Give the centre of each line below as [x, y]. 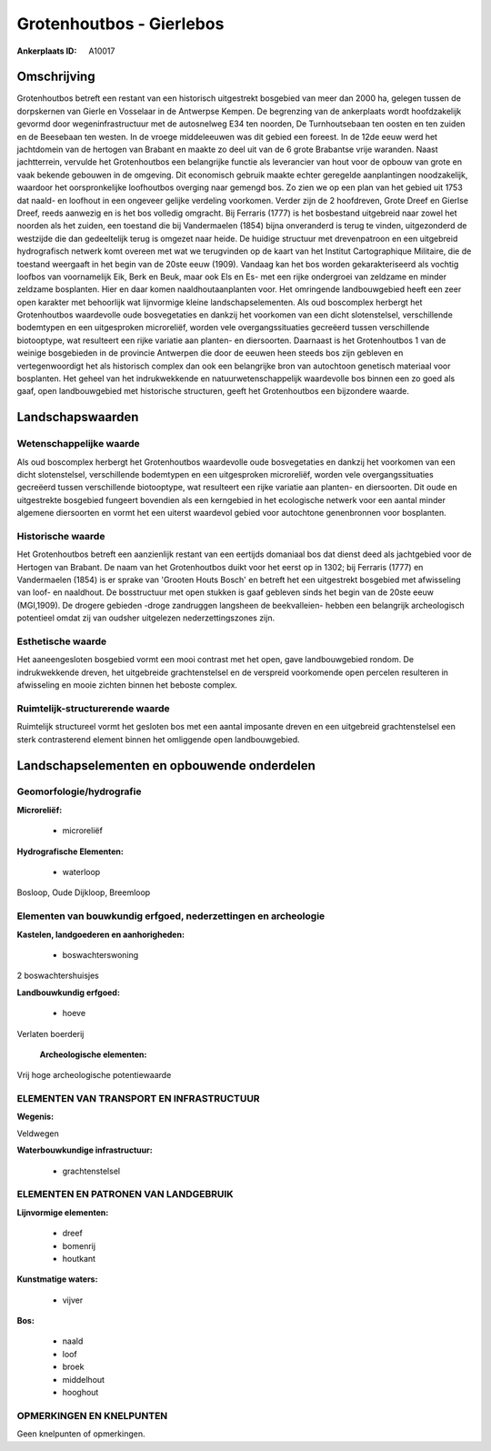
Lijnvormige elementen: [63, 1212]
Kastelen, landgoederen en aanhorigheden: [101, 934]
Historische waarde [61, 536]
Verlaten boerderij [50, 1033]
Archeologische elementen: [93, 1054]
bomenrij [79, 1245]
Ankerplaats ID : [47, 51]
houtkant [79, 1258]
